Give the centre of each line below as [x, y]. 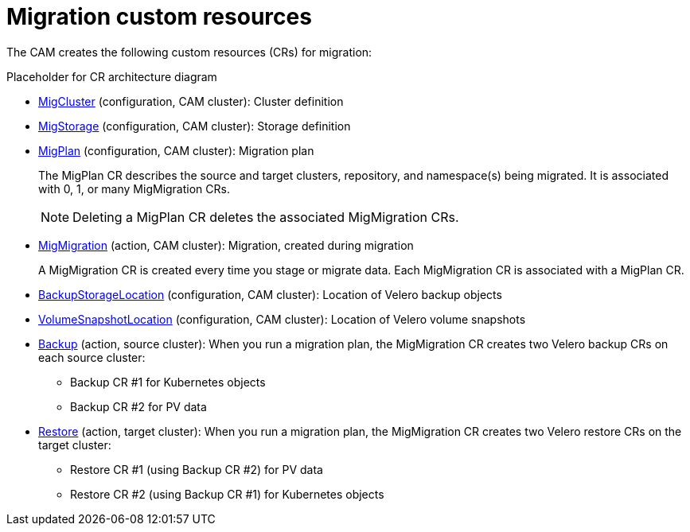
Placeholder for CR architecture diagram [112, 76]
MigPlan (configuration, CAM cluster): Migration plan [176, 150]
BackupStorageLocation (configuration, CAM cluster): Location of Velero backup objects [270, 294]
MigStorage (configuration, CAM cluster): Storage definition [195, 126]
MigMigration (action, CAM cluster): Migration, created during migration [226, 245]
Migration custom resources [159, 17]
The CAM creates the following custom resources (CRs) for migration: [189, 52]
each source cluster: [92, 357]
